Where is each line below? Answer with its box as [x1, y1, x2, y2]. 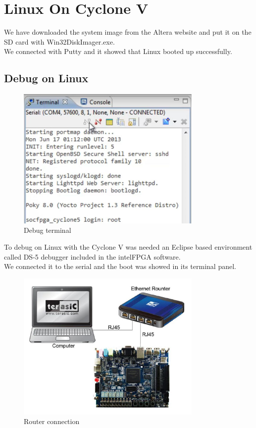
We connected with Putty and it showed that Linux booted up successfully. [4, 46, 232, 56]
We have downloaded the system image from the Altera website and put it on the [4, 27, 252, 37]
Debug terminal [24, 225, 71, 235]
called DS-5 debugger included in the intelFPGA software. [4, 251, 181, 262]
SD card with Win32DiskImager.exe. [4, 36, 115, 47]
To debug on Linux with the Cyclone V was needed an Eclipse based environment [4, 242, 253, 252]
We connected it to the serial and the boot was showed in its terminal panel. [4, 261, 236, 271]
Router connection [24, 416, 80, 427]
